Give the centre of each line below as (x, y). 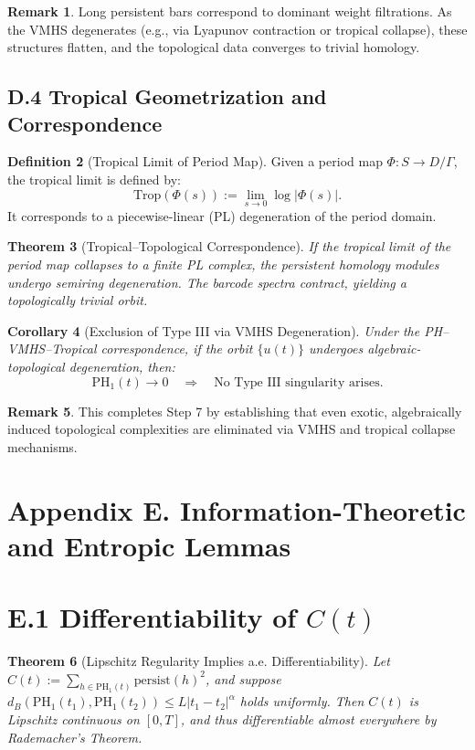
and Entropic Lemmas (149, 545)
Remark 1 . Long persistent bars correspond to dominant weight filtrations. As (230, 11)
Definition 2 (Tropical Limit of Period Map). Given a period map (195, 161)
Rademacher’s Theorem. (75, 737)
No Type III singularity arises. (299, 382)
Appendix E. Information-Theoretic (237, 509)
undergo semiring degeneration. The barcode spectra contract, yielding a (207, 282)
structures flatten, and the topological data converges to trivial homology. (214, 47)
